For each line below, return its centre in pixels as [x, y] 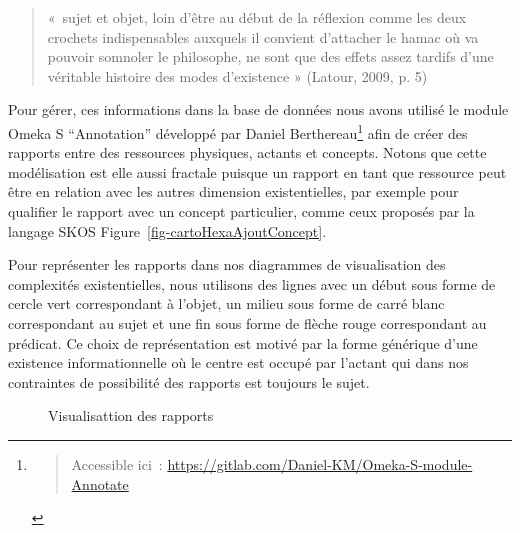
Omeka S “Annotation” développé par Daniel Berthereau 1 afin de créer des [238, 131]
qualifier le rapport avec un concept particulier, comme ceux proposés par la [241, 211]
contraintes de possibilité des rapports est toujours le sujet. [189, 381]
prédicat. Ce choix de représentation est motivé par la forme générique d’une [243, 342]
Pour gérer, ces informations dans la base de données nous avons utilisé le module [258, 109]
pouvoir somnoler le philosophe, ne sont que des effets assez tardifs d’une [270, 56]
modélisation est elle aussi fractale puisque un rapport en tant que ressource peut [257, 171]
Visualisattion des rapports [131, 415]
